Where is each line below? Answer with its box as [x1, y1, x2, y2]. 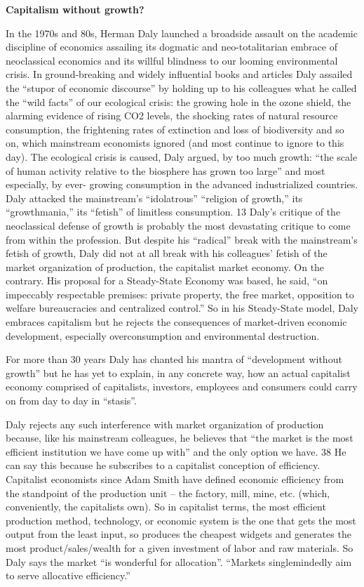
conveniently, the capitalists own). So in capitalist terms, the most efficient [6, 499, 326, 514]
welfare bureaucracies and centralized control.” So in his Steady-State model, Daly [6, 301, 358, 315]
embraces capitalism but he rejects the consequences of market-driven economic [6, 315, 347, 329]
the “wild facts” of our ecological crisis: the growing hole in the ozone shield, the [6, 94, 351, 109]
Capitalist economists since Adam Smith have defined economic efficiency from [6, 472, 344, 486]
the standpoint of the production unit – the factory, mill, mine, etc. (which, [6, 485, 330, 500]
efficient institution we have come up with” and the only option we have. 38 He [6, 444, 346, 459]
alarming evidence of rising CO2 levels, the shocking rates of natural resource [6, 108, 338, 123]
